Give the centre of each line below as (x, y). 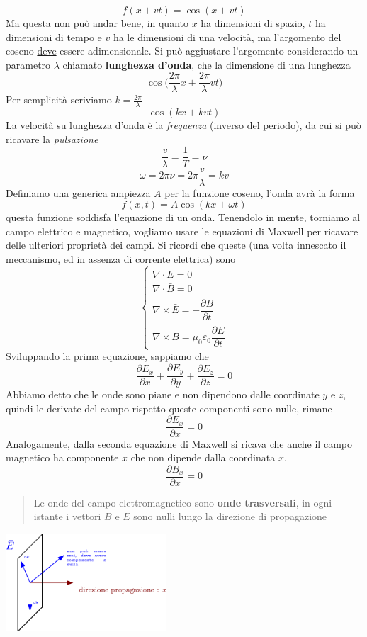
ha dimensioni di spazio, (253, 23)
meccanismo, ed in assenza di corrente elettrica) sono (121, 258)
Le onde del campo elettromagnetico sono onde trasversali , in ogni (183, 502)
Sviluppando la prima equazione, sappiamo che (107, 356)
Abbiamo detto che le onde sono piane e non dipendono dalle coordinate (163, 394)
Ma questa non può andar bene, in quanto (97, 23)
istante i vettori (67, 516)
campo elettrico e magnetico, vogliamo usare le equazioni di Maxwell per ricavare (182, 231)
